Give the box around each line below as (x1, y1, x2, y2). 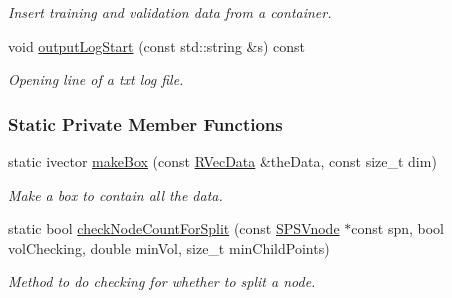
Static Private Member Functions (8, 111, 283, 136)
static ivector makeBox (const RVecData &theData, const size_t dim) (8, 151, 437, 171)
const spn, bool (351, 218, 445, 239)
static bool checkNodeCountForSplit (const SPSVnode (8, 218, 340, 239)
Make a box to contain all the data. (8, 184, 223, 205)
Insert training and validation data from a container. (8, 2, 332, 22)
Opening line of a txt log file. (8, 69, 184, 90)
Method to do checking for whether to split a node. (8, 271, 316, 292)
